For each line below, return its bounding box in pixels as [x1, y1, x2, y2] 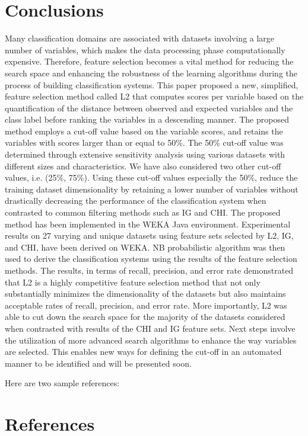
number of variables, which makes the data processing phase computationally [5, 43, 285, 56]
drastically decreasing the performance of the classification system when [5, 194, 266, 207]
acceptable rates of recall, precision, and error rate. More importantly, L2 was [5, 299, 287, 311]
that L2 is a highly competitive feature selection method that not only [5, 275, 261, 288]
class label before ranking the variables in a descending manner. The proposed [5, 113, 289, 126]
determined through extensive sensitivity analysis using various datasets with [5, 148, 285, 161]
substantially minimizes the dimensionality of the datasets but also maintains [5, 287, 286, 300]
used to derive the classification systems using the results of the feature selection [5, 252, 297, 265]
